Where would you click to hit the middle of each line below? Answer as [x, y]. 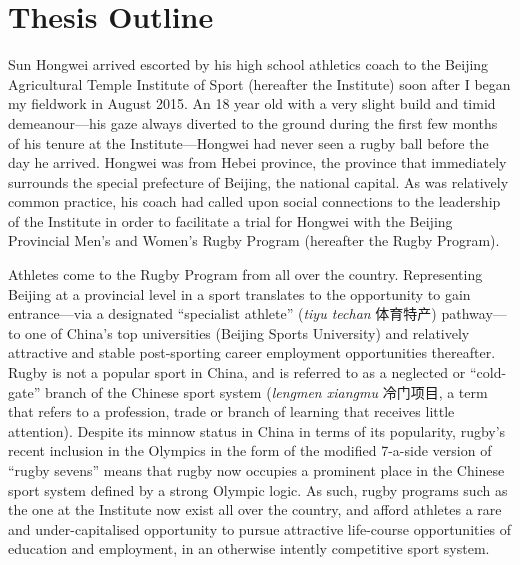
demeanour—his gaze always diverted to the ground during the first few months [253, 122]
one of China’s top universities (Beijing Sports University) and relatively [247, 332]
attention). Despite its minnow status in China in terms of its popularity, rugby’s [257, 430]
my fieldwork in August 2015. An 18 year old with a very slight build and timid [252, 103]
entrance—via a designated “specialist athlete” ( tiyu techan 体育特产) [222, 313]
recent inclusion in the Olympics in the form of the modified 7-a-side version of [250, 450]
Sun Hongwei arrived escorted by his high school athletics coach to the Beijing [248, 64]
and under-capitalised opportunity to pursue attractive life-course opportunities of [260, 528]
